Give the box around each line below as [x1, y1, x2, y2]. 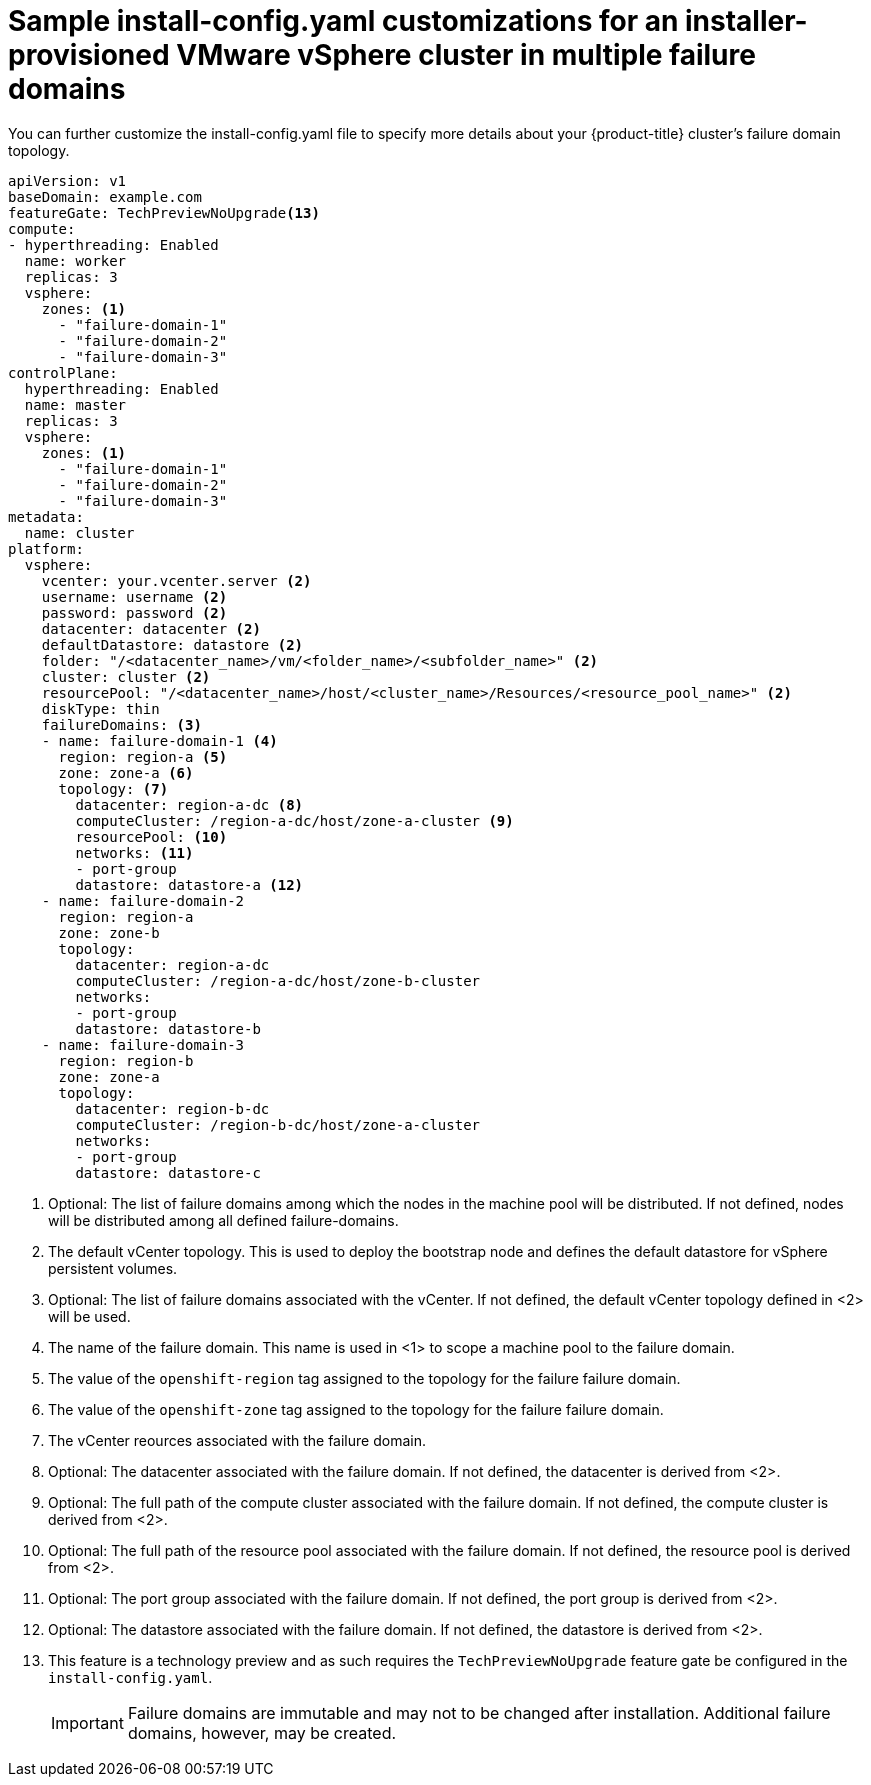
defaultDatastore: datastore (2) [41, 636, 304, 653]
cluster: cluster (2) [41, 668, 211, 685]
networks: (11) [75, 844, 194, 861]
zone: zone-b [58, 924, 160, 941]
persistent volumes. [48, 1259, 178, 1277]
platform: [8, 540, 84, 557]
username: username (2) [41, 588, 228, 605]
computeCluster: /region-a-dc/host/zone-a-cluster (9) [75, 812, 514, 829]
